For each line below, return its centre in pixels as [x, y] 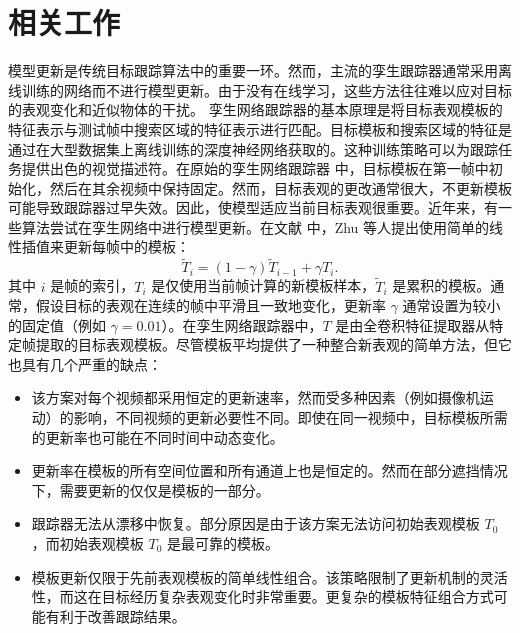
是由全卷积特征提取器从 [412, 324]
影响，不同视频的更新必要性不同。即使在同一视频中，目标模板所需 [290, 417]
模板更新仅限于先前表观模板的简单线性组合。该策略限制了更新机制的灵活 [269, 576]
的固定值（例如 [57, 324]
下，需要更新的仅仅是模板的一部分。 [150, 489]
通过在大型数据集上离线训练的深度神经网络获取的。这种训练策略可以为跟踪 [253, 148]
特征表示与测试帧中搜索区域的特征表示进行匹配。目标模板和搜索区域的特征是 [260, 128]
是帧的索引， [92, 285]
